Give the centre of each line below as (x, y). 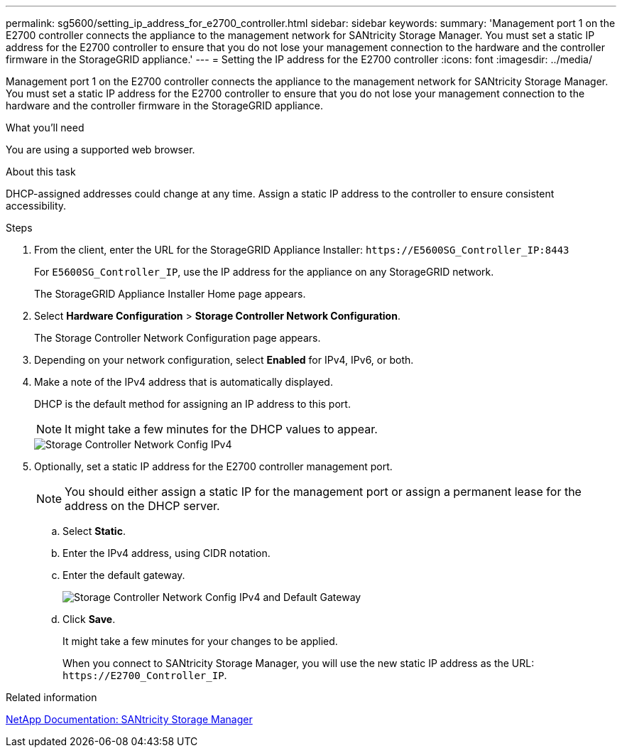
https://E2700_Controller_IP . (145, 675)
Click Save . (89, 619)
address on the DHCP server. (142, 506)
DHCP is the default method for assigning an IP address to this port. (192, 404)
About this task (41, 172)
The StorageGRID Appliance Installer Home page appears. (170, 294)
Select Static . (94, 531)
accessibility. (36, 206)
